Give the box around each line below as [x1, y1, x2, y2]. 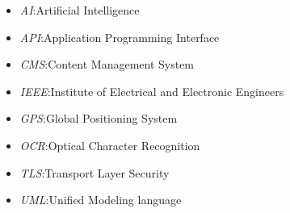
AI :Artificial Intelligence [19, 2, 140, 18]
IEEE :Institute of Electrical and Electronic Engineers [19, 82, 284, 99]
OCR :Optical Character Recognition [19, 136, 200, 153]
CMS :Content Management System [19, 56, 195, 73]
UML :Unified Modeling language [19, 191, 182, 208]
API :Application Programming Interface [19, 28, 220, 45]
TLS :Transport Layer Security [19, 164, 170, 181]
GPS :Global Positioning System [19, 110, 178, 127]
